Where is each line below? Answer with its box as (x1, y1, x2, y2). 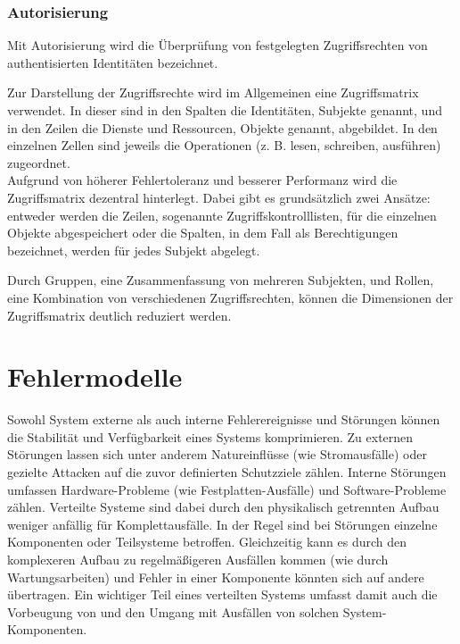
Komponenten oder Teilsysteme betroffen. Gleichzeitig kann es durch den (7, 532, 407, 551)
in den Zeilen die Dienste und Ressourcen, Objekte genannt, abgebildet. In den (7, 118, 438, 137)
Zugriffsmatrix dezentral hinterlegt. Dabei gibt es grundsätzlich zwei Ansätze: (7, 188, 431, 206)
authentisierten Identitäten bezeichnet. (7, 53, 218, 71)
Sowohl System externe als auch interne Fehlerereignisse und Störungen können (7, 410, 440, 429)
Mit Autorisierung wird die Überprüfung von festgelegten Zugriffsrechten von (7, 36, 428, 54)
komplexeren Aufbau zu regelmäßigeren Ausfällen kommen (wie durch (7, 550, 389, 568)
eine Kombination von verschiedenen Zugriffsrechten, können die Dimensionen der (7, 288, 454, 306)
